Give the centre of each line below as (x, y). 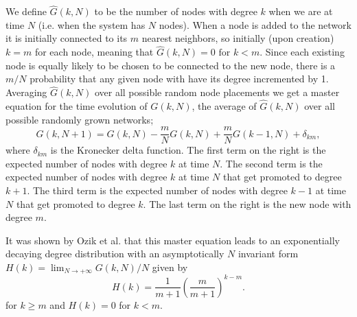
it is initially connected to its (67, 38)
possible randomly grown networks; (80, 119)
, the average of (224, 106)
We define (26, 11)
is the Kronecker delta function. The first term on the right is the (188, 150)
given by (170, 267)
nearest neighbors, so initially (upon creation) (238, 38)
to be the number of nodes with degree (176, 11)
